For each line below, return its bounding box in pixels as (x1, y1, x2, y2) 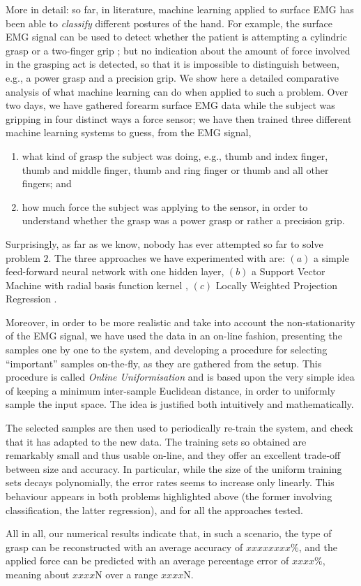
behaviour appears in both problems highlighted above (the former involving (6, 489, 332, 503)
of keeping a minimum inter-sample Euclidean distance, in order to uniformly (6, 383, 336, 397)
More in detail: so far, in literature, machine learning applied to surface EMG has (6, 2, 354, 16)
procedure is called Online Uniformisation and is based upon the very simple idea (6, 369, 355, 384)
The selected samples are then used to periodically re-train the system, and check (6, 420, 353, 435)
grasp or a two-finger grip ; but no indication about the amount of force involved (6, 43, 351, 57)
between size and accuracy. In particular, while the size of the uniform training (6, 461, 342, 476)
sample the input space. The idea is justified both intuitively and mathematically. (6, 397, 354, 411)
